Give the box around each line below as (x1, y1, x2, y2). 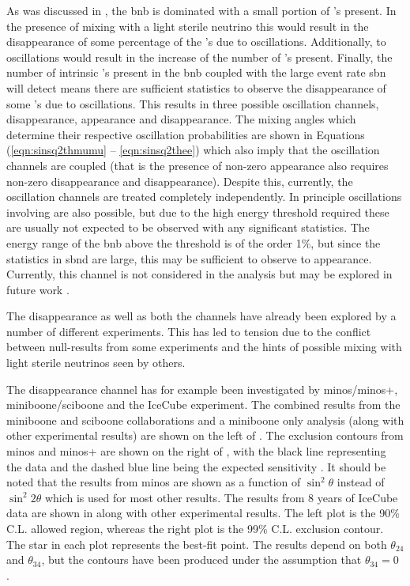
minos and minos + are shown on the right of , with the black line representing (6, 443, 386, 459)
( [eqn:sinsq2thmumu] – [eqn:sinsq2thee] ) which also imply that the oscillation (6, 142, 380, 158)
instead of (337, 474, 385, 490)
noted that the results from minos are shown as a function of (6, 474, 301, 490)
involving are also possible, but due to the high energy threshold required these (6, 203, 389, 220)
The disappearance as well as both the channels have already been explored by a (6, 308, 397, 324)
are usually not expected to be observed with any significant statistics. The (6, 219, 370, 236)
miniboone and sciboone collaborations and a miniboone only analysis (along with (6, 411, 404, 428)
